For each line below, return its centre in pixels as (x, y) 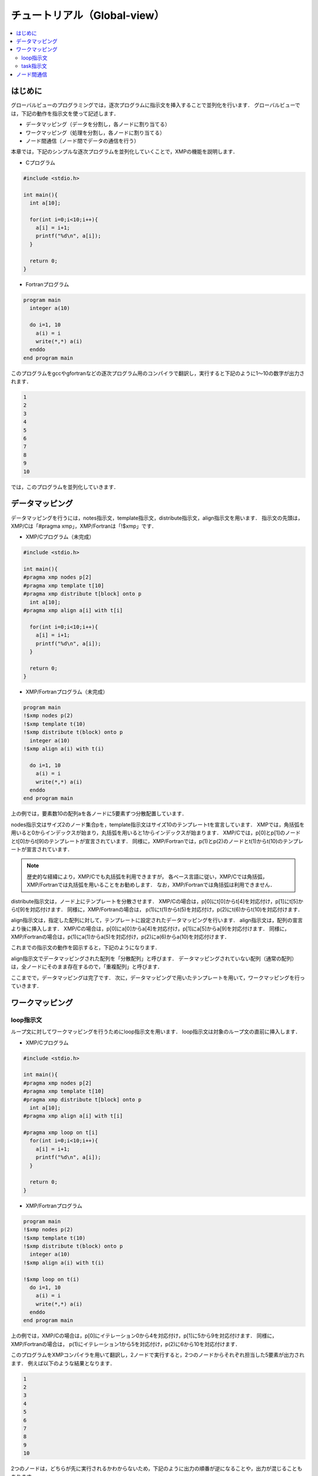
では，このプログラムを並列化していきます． (65, 486)
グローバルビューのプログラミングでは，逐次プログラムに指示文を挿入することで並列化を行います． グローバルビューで (155, 105)
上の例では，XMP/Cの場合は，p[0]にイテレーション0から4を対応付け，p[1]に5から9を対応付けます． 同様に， (144, 1336)
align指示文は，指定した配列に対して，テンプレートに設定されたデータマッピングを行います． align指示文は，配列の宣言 (157, 920)
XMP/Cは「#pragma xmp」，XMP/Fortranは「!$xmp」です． (84, 526)
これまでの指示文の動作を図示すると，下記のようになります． (85, 948)
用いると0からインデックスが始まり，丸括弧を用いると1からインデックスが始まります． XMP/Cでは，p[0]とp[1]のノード (156, 833)
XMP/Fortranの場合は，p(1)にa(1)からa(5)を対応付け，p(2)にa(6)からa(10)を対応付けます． (120, 937)
